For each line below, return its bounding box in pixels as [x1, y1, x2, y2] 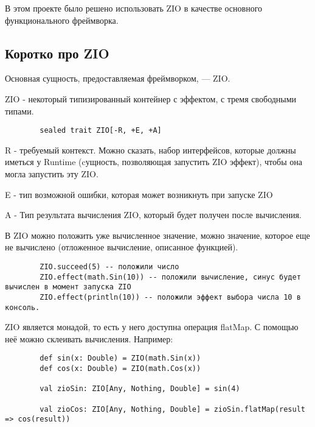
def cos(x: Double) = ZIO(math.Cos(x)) [40, 364, 201, 373]
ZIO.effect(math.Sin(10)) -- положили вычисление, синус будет [40, 272, 301, 281]
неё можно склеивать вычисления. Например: [5, 332, 173, 345]
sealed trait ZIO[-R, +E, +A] [40, 126, 162, 135]
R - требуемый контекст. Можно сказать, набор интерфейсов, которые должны [5, 143, 296, 156]
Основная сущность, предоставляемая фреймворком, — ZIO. [5, 72, 230, 85]
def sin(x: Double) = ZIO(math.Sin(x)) [40, 354, 201, 363]
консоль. [5, 303, 40, 312]
